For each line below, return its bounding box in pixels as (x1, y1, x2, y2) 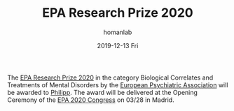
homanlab (103, 28, 132, 36)
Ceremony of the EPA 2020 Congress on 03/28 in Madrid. (7, 96, 174, 104)
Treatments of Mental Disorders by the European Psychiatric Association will (7, 80, 228, 89)
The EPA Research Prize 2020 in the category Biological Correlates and (7, 73, 214, 82)
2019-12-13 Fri (97, 41, 139, 50)
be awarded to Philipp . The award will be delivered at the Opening (7, 88, 198, 96)
